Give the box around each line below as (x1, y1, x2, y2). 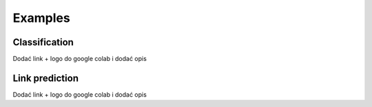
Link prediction (12, 72, 79, 84)
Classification (12, 36, 74, 48)
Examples (12, 10, 70, 25)
